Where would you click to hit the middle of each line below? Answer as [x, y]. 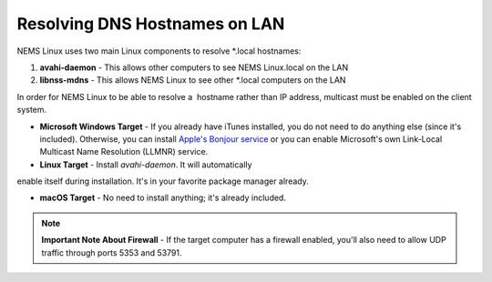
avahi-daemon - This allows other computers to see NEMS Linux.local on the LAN [194, 67]
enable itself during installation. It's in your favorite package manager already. [163, 181]
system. [32, 110]
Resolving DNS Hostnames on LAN [151, 24]
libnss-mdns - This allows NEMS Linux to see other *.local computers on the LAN [193, 80]
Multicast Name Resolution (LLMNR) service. [124, 152]
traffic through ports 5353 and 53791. [112, 252]
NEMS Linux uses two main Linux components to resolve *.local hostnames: [159, 51]
